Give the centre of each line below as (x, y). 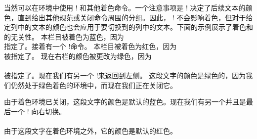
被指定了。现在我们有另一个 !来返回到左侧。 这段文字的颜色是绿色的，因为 (125, 75)
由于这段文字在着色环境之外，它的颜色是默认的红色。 (90, 131)
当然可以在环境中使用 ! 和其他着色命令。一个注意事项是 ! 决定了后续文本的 (125, 7)
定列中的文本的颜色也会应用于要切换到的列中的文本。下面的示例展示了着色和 (128, 27)
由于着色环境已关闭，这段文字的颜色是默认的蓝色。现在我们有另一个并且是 (125, 102)
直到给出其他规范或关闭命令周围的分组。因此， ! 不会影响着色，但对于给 (135, 17)
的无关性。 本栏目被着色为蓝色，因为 (64, 36)
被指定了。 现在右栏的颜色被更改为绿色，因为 (78, 56)
